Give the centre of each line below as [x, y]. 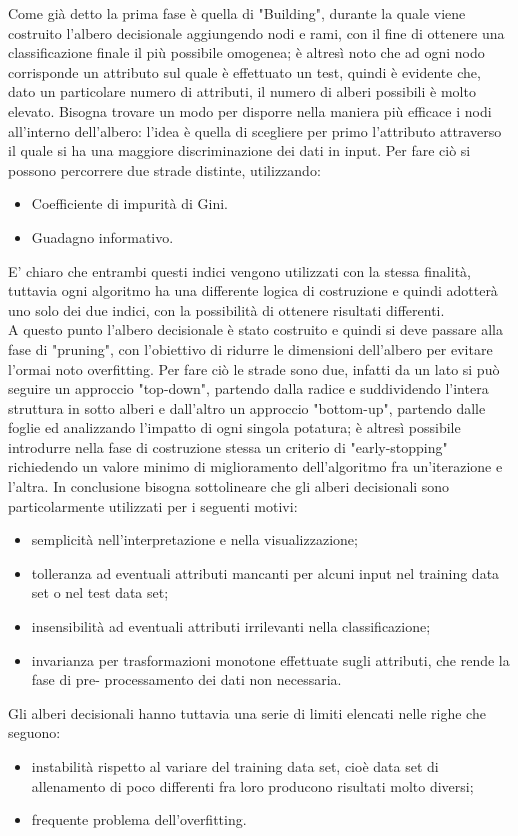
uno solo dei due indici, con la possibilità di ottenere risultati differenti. [226, 309]
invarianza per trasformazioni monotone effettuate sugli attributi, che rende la [270, 659]
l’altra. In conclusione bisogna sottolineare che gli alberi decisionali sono [229, 486]
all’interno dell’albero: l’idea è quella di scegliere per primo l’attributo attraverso [255, 130]
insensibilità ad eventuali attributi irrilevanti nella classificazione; [231, 626]
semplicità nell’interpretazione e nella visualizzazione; [194, 539]
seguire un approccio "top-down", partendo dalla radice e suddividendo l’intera [248, 388]
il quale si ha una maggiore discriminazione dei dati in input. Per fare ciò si [239, 150]
